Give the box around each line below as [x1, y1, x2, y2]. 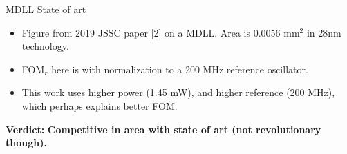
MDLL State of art [6, 2, 86, 16]
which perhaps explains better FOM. [21, 98, 178, 113]
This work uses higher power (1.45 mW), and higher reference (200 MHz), [21, 85, 335, 99]
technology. [21, 39, 69, 53]
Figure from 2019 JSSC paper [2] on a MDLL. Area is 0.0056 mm [21, 25, 300, 39]
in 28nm [306, 25, 341, 39]
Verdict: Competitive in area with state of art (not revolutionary [6, 122, 321, 136]
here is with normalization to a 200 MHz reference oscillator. [51, 61, 308, 76]
